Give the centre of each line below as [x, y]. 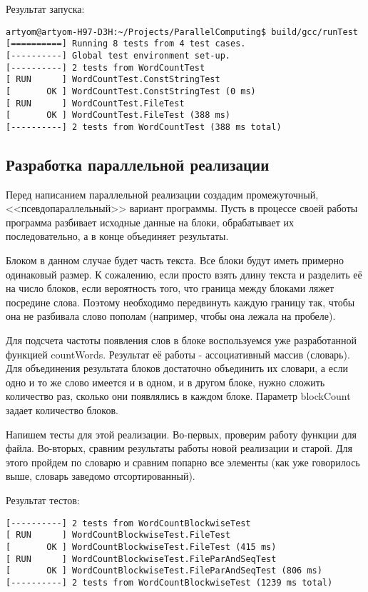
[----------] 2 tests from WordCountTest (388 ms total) [144, 127]
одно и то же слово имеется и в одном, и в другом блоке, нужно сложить [165, 382]
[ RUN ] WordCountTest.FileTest [95, 103]
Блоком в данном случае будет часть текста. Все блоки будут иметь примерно [175, 260]
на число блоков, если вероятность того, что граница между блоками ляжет [170, 288]
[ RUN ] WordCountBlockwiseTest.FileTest [118, 535]
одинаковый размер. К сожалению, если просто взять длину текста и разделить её [184, 274]
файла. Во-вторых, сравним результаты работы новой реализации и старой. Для [179, 448]
